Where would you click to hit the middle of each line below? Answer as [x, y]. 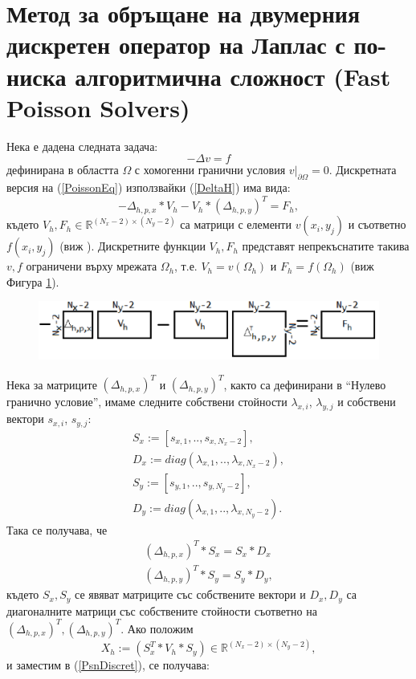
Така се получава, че [57, 529]
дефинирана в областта [63, 170]
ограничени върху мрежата [92, 266]
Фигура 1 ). [33, 281]
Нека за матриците [52, 384]
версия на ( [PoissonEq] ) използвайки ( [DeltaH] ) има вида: [149, 187]
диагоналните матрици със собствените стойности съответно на [162, 610]
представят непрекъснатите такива [326, 246]
